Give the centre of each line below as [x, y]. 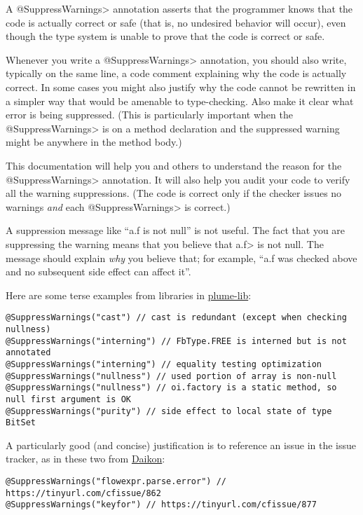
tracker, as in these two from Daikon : [85, 459]
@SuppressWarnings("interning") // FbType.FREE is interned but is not [176, 341]
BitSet [21, 423]
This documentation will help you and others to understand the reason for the [174, 165]
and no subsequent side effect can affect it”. [98, 272]
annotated [28, 353]
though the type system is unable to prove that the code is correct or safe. [165, 36]
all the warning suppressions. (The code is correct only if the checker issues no [174, 193]
